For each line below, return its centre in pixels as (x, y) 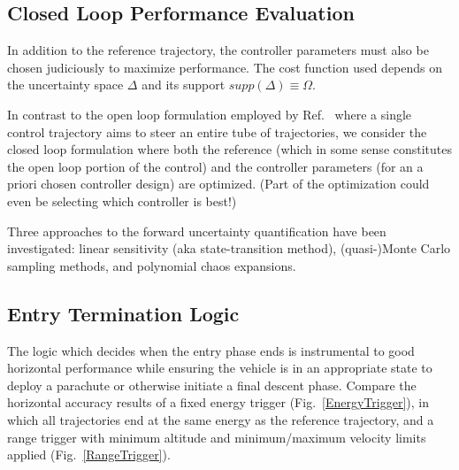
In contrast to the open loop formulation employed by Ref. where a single (210, 114)
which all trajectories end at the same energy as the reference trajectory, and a (221, 419)
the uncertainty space (65, 85)
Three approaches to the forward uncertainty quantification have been (197, 231)
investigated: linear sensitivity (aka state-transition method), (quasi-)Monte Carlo (229, 248)
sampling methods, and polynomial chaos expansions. (152, 265)
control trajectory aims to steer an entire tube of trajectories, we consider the (217, 131)
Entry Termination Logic (123, 313)
